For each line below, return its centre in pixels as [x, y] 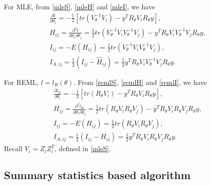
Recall [13, 148]
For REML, [21, 82]
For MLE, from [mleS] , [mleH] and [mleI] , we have [80, 6]
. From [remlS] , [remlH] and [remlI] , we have [140, 82]
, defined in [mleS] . [83, 148]
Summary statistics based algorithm [97, 175]
